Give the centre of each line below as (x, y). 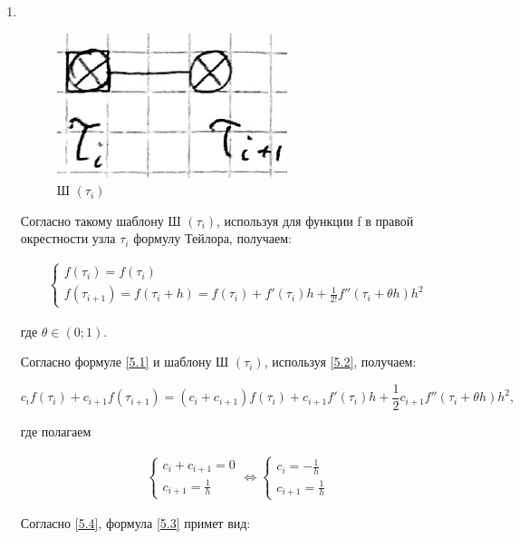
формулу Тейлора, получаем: (212, 238)
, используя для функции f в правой (315, 220)
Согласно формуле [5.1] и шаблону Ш (125, 362)
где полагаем (56, 431)
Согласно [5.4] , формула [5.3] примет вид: (135, 523)
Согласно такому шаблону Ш (101, 220)
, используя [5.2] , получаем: (340, 362)
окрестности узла (68, 238)
